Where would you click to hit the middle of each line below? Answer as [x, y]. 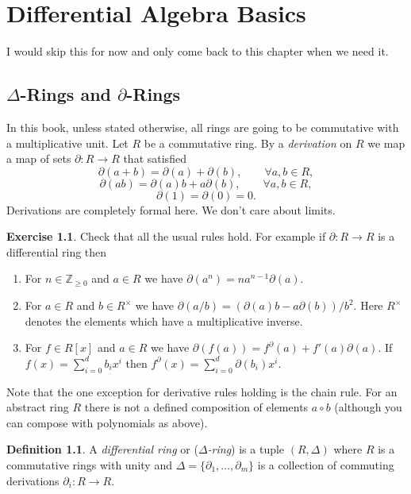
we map [386, 143]
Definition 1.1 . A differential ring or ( [102, 449]
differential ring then [57, 251]
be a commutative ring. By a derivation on [248, 143]
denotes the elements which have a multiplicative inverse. [164, 320]
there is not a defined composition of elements [196, 407]
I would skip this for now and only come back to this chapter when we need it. [198, 51]
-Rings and [66, 94]
